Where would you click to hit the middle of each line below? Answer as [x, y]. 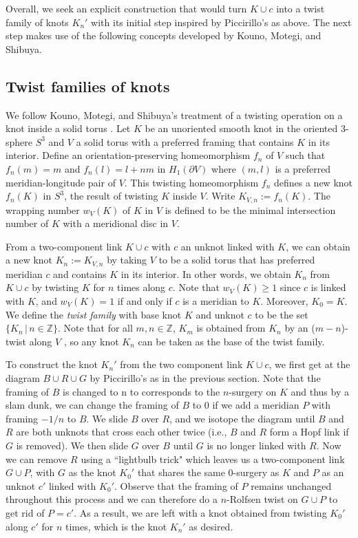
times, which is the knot [116, 526]
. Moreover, [284, 301]
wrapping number [43, 209]
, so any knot [91, 341]
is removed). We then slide [72, 445]
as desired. [211, 526]
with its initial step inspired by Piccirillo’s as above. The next [221, 22]
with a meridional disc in [116, 223]
